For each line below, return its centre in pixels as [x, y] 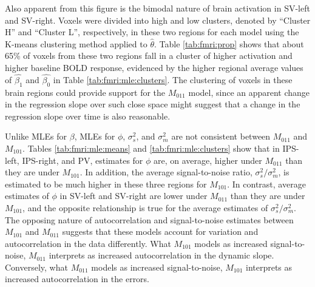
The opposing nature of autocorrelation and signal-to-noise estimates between [149, 219]
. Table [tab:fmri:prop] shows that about [229, 43]
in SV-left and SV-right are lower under [134, 196]
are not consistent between [221, 136]
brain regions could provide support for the [85, 92]
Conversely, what [36, 267]
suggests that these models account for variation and [160, 231]
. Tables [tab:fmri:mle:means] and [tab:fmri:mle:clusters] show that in [151, 148]
